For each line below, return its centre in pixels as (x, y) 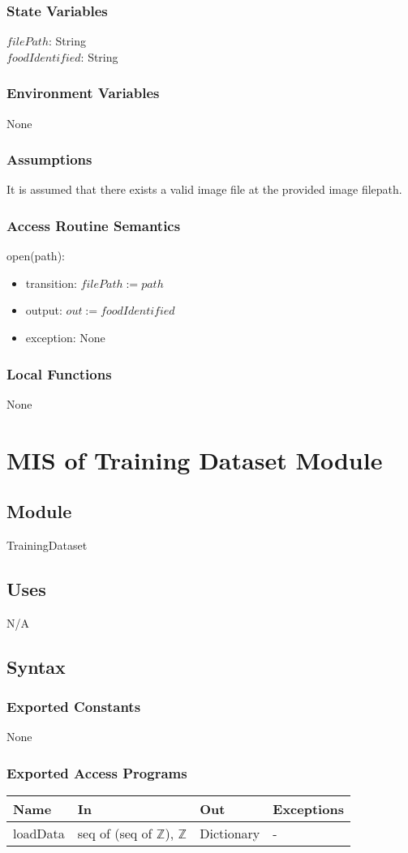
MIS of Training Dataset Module (195, 459)
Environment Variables (83, 93)
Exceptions (308, 809)
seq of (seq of (115, 834)
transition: (51, 283)
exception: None (65, 338)
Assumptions (49, 159)
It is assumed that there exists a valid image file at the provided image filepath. (204, 189)
